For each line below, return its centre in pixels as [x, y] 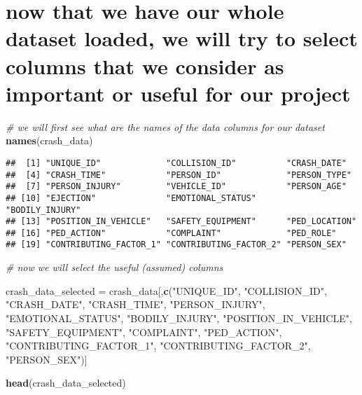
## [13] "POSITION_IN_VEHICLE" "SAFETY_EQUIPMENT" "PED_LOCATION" [181, 222]
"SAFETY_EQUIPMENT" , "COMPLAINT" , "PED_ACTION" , [144, 332]
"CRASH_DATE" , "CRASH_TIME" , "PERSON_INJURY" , [135, 304]
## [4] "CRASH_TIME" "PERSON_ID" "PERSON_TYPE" [179, 175]
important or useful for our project [178, 93]
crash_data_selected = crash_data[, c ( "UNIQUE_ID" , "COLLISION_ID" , [166, 290]
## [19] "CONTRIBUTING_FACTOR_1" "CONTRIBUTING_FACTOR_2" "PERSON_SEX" [176, 245]
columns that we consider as [145, 65]
